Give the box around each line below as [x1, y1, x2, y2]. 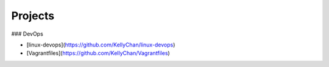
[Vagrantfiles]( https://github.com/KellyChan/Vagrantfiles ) [26, 49, 170, 57]
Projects [11, 9, 55, 22]
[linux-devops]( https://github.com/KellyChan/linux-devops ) [26, 41, 175, 48]
